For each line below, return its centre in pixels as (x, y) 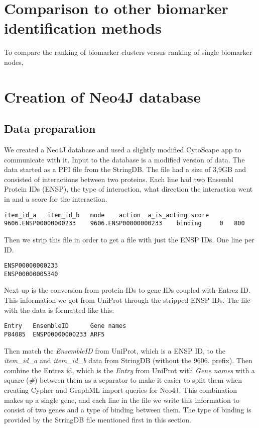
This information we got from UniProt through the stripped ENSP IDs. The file (127, 300)
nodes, (14, 62)
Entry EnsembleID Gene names (65, 326)
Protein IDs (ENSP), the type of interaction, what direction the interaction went (128, 189)
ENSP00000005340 (31, 274)
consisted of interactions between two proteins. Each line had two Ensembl (119, 179)
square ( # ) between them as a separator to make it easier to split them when (123, 380)
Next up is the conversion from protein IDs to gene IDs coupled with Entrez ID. (127, 290)
